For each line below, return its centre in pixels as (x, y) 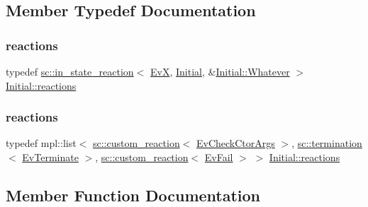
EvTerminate (50, 157)
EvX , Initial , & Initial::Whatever (220, 71)
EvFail (219, 157)
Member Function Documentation (133, 195)
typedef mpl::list (41, 143)
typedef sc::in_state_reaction (70, 71)
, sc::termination (327, 143)
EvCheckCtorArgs (236, 143)
